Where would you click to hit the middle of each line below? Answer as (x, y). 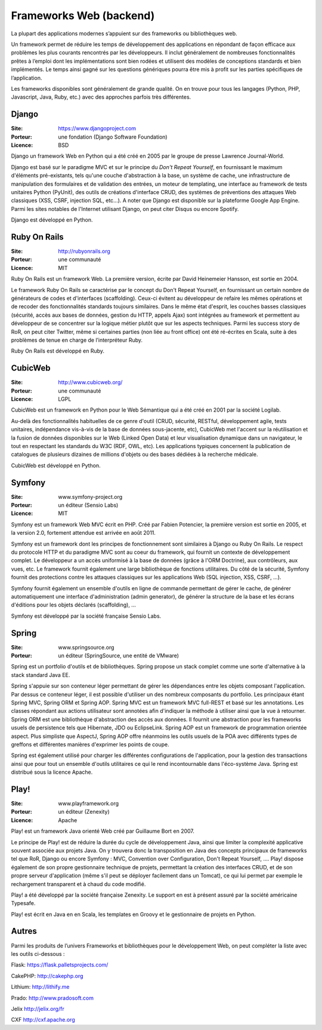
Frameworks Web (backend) (83, 16)
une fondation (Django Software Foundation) (113, 137)
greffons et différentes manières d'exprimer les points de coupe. (90, 744)
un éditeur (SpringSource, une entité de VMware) (118, 655)
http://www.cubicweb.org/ (90, 382)
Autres (24, 931)
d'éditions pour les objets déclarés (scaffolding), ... (74, 605)
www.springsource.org (86, 647)
